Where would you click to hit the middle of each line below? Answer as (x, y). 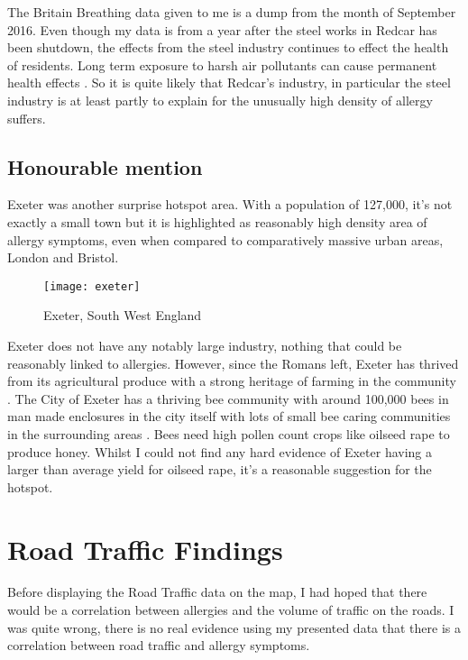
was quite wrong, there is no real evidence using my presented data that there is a (234, 627)
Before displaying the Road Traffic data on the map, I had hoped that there (217, 592)
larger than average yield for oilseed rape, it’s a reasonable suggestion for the (220, 469)
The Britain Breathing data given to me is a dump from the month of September (232, 12)
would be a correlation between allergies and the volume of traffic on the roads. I (231, 610)
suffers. (27, 118)
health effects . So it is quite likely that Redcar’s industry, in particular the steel (229, 82)
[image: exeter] (92, 286)
